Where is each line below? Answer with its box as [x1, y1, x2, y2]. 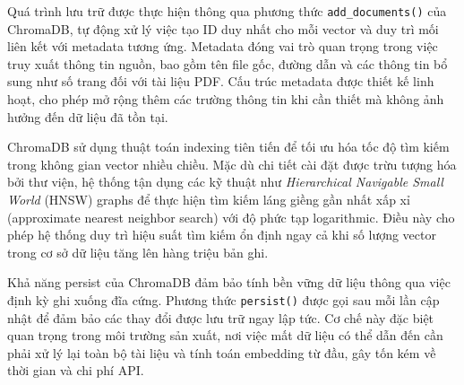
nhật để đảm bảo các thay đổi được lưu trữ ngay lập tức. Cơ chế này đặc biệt [7, 308, 434, 327]
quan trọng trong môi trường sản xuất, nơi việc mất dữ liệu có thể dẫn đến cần [7, 326, 443, 345]
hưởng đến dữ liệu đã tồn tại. [7, 107, 168, 126]
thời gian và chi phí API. [7, 361, 144, 380]
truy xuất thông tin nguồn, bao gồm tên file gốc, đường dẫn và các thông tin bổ [7, 54, 448, 73]
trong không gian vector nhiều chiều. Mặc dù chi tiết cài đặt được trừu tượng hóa [7, 154, 457, 173]
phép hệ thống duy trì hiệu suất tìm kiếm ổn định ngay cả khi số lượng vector [7, 225, 436, 244]
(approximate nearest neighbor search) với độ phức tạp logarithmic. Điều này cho [7, 207, 455, 226]
